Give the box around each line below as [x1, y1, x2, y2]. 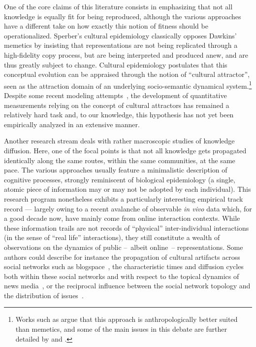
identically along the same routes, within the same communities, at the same [4, 155, 235, 165]
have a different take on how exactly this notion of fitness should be [4, 21, 208, 31]
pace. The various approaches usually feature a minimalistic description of [4, 165, 227, 175]
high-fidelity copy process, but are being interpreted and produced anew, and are [4, 49, 248, 60]
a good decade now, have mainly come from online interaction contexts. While [4, 213, 240, 223]
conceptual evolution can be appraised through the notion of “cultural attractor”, [4, 69, 250, 79]
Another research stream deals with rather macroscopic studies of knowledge [4, 136, 235, 146]
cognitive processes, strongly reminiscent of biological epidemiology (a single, [4, 174, 235, 184]
